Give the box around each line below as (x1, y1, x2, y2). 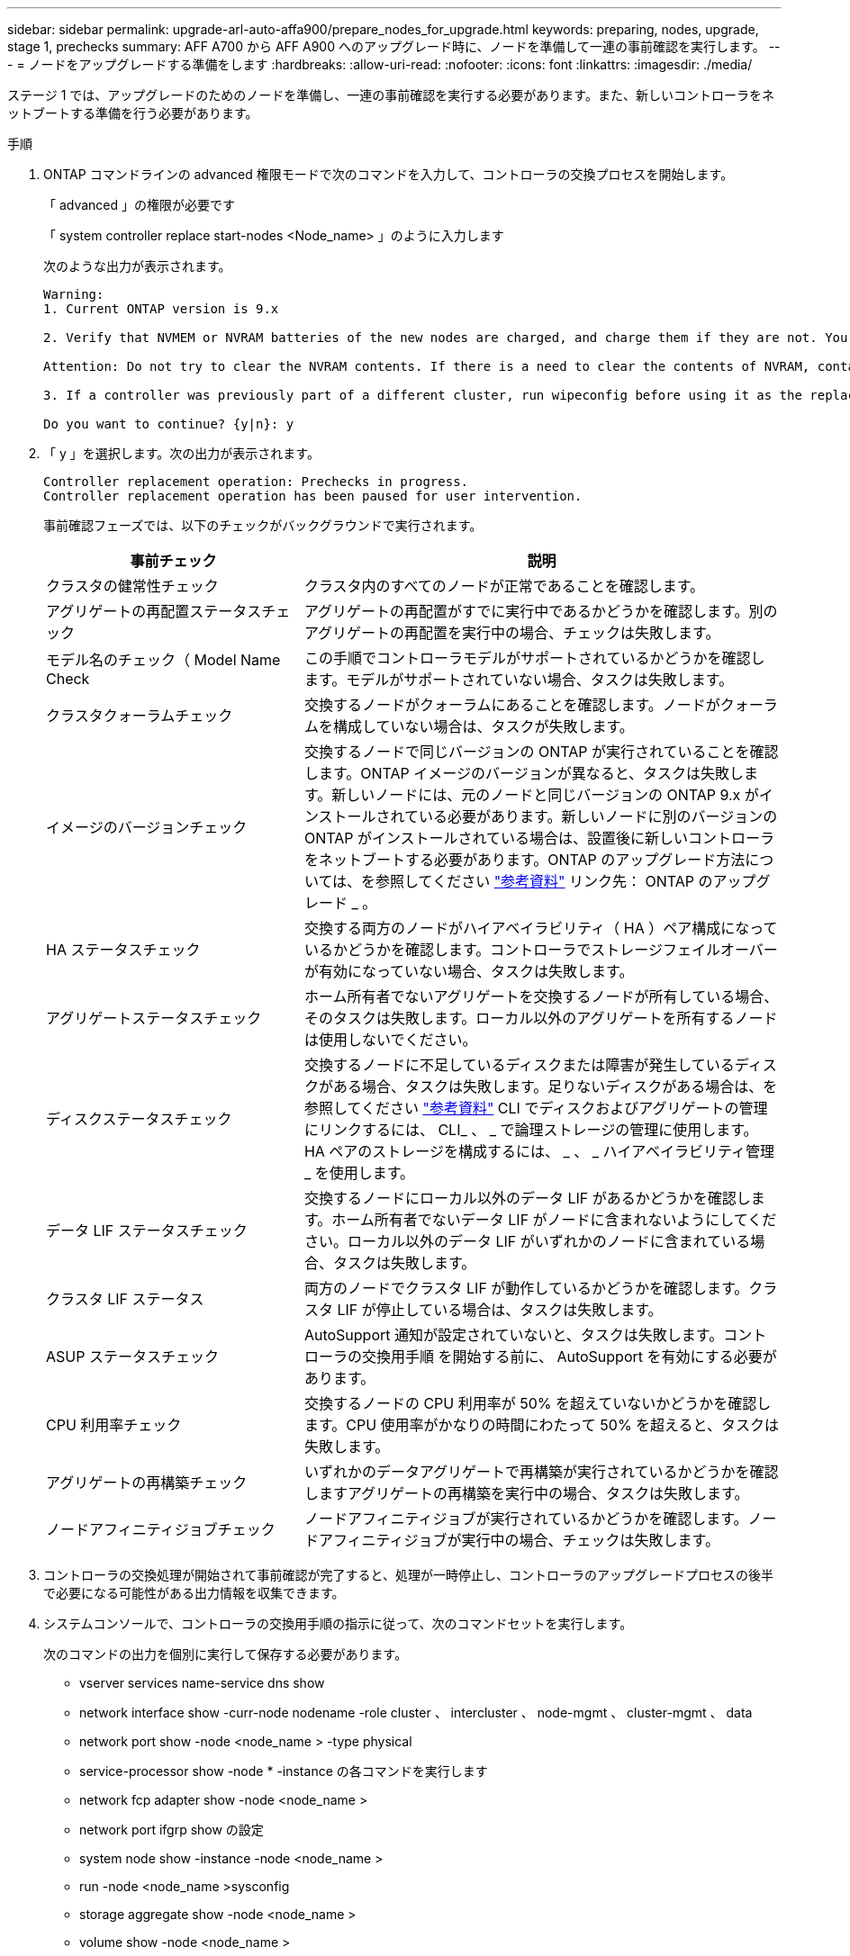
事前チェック (130, 552, 217, 570)
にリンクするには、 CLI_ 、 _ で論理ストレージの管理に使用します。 (303, 1121, 758, 1139)
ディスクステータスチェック (46, 1110, 232, 1128)
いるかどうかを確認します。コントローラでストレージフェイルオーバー (303, 941, 778, 959)
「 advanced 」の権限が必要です (43, 197, 236, 212)
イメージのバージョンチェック (46, 818, 248, 836)
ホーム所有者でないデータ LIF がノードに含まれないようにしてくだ (331, 1211, 777, 1229)
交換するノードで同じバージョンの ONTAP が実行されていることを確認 (303, 743, 779, 761)
